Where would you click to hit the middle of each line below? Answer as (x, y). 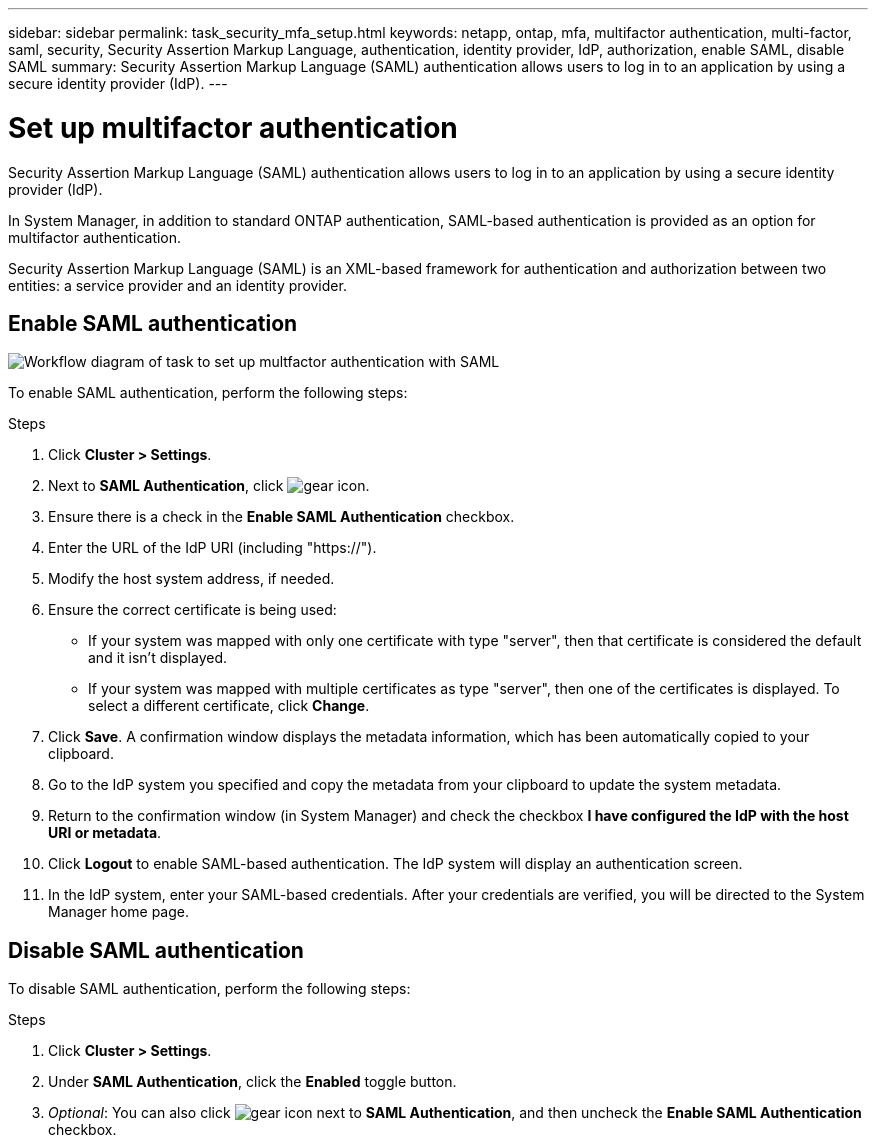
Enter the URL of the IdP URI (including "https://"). (212, 548)
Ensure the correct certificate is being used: (192, 610)
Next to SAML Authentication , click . (209, 486)
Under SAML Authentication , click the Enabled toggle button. (252, 1082)
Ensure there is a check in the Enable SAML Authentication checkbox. (281, 517)
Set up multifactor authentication (233, 127)
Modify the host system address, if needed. (191, 579)
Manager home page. (118, 912)
